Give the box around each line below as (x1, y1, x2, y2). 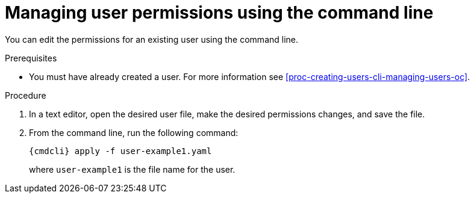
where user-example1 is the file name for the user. (29, 164, 235, 175)
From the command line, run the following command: (29, 127, 239, 138)
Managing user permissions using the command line (5, 2, 434, 23)
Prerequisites (5, 52, 57, 63)
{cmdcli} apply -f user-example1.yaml (29, 146, 212, 156)
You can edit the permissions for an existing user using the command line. (5, 34, 299, 45)
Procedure (5, 90, 46, 101)
